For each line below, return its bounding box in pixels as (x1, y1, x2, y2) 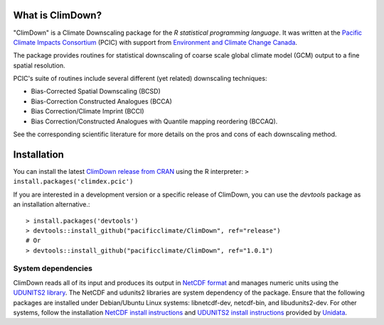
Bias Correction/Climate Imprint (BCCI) (31, 107, 145, 116)
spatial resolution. (13, 61, 65, 70)
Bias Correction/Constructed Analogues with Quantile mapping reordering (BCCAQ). (31, 117, 278, 126)
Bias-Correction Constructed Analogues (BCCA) (31, 97, 172, 106)
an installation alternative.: (13, 200, 90, 209)
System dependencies (13, 263, 92, 273)
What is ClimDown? (13, 9, 102, 21)
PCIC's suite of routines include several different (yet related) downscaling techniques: (13, 75, 267, 83)
